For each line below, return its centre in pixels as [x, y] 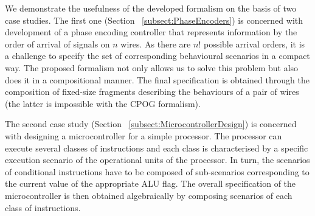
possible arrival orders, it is [254, 44]
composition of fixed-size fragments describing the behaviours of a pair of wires [152, 92]
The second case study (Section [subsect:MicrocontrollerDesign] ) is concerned [151, 124]
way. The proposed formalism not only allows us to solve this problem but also [152, 67]
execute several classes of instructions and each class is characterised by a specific [157, 148]
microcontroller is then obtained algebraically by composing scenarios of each [149, 195]
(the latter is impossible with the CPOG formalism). [103, 103]
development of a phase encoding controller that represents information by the [151, 32]
